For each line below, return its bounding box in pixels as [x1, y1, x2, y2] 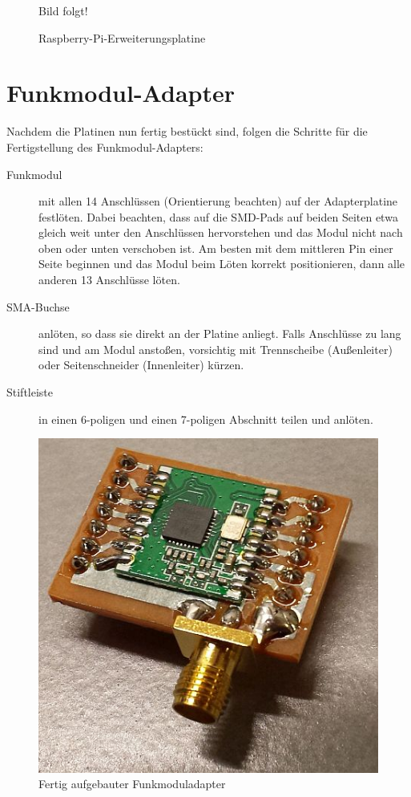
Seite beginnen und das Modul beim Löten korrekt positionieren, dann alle [38, 255, 405, 272]
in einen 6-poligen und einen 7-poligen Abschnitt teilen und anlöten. [38, 410, 373, 427]
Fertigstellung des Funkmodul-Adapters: [6, 138, 203, 155]
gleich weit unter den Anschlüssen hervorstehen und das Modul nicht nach [38, 224, 403, 241]
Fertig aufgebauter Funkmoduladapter [38, 775, 226, 792]
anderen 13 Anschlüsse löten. [38, 271, 180, 288]
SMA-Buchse [6, 298, 70, 315]
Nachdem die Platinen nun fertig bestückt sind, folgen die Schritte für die [6, 123, 368, 140]
